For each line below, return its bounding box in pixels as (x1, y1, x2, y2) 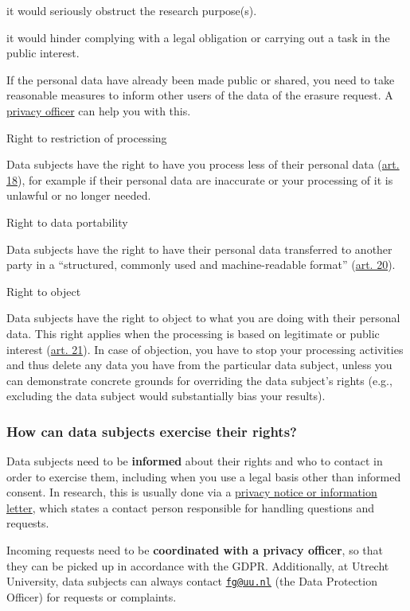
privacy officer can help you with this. (6, 102, 191, 119)
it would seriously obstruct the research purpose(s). (6, 2, 257, 18)
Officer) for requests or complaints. (6, 588, 177, 605)
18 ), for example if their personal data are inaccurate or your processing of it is (6, 171, 393, 188)
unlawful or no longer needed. (6, 187, 151, 204)
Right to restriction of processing (6, 129, 167, 146)
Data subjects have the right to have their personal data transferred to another (6, 240, 392, 257)
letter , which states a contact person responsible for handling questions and (6, 499, 374, 516)
